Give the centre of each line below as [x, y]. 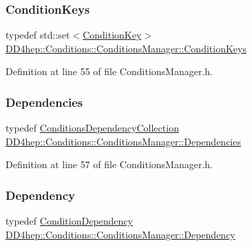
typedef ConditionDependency [69, 221]
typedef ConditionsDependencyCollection [92, 128]
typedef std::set [38, 35]
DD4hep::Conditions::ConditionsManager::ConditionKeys [126, 48]
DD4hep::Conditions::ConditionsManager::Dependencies [123, 141]
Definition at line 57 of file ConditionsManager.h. [109, 164]
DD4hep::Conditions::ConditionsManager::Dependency [120, 234]
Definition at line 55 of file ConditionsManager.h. [109, 71]
